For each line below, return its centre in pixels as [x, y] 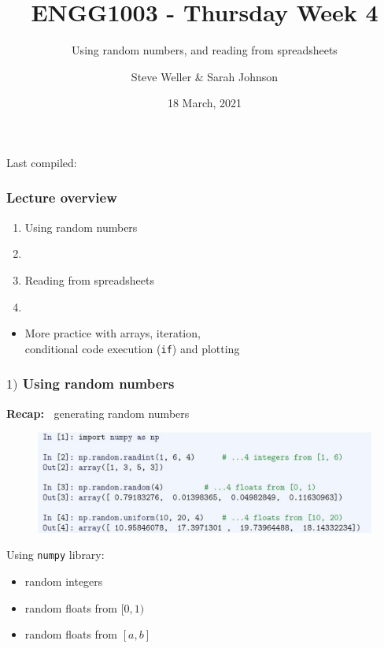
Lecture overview [62, 197]
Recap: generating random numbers [98, 413]
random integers [64, 581]
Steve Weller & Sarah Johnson [205, 76]
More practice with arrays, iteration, [113, 333]
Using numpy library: [55, 555]
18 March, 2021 [205, 103]
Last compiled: [42, 162]
